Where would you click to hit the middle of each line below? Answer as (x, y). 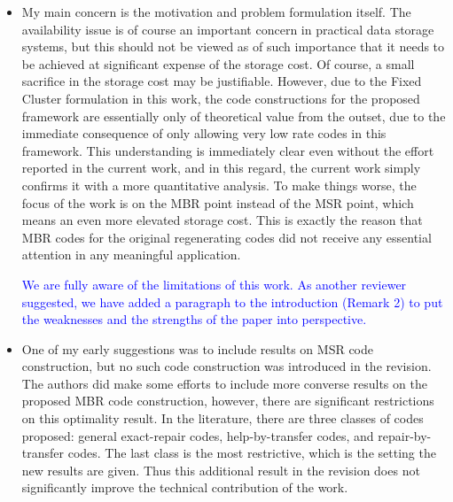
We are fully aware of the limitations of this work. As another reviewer (214, 284)
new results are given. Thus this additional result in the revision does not (221, 470)
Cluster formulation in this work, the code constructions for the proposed (221, 98)
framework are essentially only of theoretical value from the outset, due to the (234, 116)
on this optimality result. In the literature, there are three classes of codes (223, 418)
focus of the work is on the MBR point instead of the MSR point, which (218, 202)
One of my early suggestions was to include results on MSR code (197, 348)
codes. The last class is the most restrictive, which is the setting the (252, 453)
